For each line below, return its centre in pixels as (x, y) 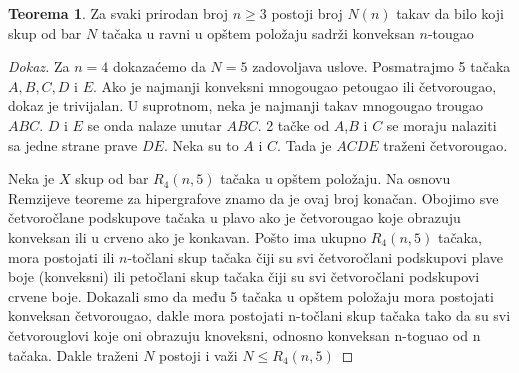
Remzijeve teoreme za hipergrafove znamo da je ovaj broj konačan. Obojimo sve (253, 197)
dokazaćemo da (159, 66)
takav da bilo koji (450, 13)
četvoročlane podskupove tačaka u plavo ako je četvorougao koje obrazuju (234, 217)
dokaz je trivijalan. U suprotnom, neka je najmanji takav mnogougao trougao (246, 105)
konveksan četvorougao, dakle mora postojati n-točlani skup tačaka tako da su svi (259, 315)
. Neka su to (201, 144)
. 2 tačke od (293, 124)
